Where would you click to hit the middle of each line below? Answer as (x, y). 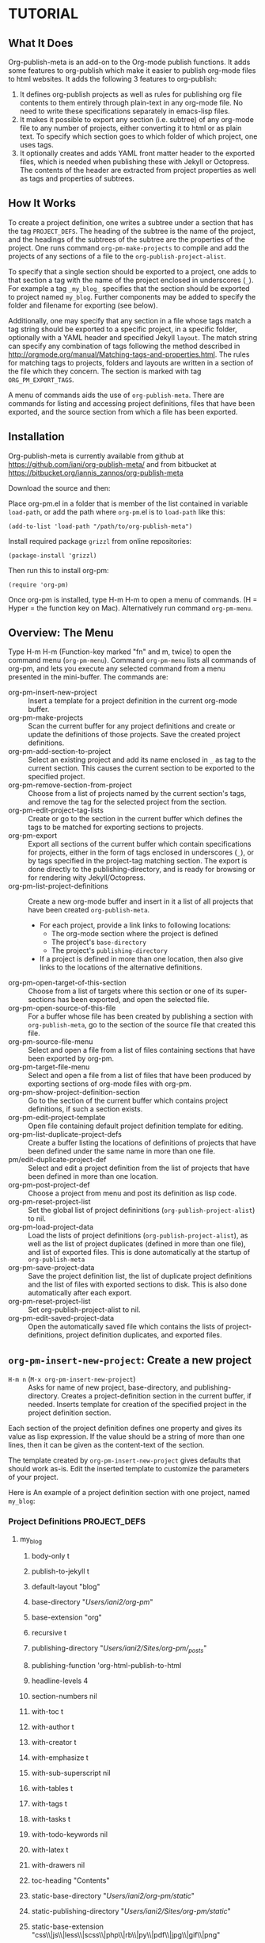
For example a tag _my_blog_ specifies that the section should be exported (129, 288)
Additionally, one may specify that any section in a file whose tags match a (130, 320)
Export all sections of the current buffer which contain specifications (140, 844)
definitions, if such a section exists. (85, 1109)
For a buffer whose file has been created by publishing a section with (141, 1016)
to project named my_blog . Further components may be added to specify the (132, 296)
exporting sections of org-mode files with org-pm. (110, 1084)
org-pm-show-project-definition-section (74, 1092)
